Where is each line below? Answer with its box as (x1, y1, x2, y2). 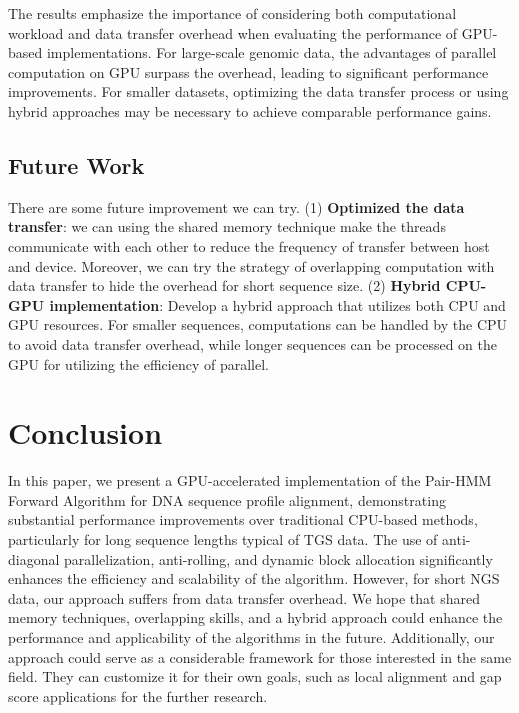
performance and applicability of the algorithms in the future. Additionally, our (8, 626, 495, 647)
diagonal (8, 548, 60, 569)
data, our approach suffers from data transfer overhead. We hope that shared (8, 587, 480, 608)
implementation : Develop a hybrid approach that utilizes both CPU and (49, 294, 506, 315)
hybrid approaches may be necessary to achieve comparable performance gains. (8, 100, 492, 121)
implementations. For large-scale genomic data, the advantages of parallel (46, 42, 497, 63)
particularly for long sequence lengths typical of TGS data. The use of (8, 529, 438, 550)
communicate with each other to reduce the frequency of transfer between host (8, 235, 490, 256)
